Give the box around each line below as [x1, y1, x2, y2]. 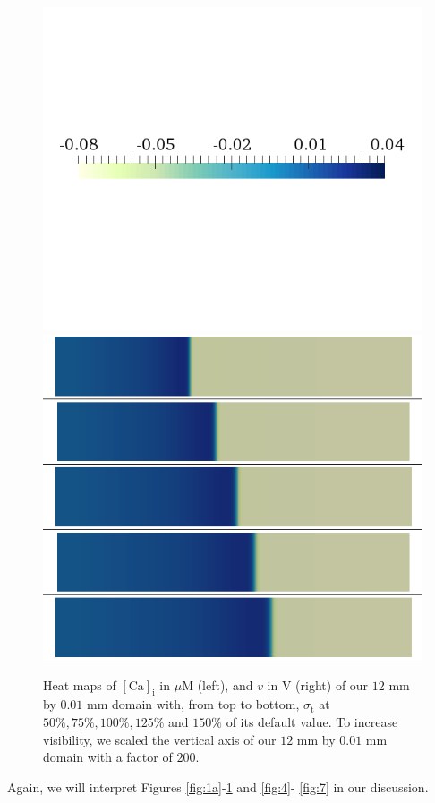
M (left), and [182, 675, 253, 694]
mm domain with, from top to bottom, [87, 695, 300, 713]
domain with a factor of [43, 747, 173, 766]
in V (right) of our [267, 675, 369, 694]
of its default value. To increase [226, 713, 398, 731]
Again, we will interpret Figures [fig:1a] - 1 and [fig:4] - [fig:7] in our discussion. [7, 777, 429, 796]
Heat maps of [43, 675, 116, 694]
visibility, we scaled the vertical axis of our [43, 730, 277, 748]
